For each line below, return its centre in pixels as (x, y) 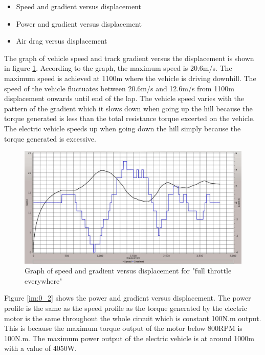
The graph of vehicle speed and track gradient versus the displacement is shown (129, 58)
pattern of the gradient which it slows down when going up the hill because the (128, 108)
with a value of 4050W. (40, 348)
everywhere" (43, 280)
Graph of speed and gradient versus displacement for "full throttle (128, 271)
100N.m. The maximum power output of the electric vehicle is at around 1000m (129, 338)
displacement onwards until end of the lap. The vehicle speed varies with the (124, 98)
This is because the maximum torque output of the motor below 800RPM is (123, 328)
